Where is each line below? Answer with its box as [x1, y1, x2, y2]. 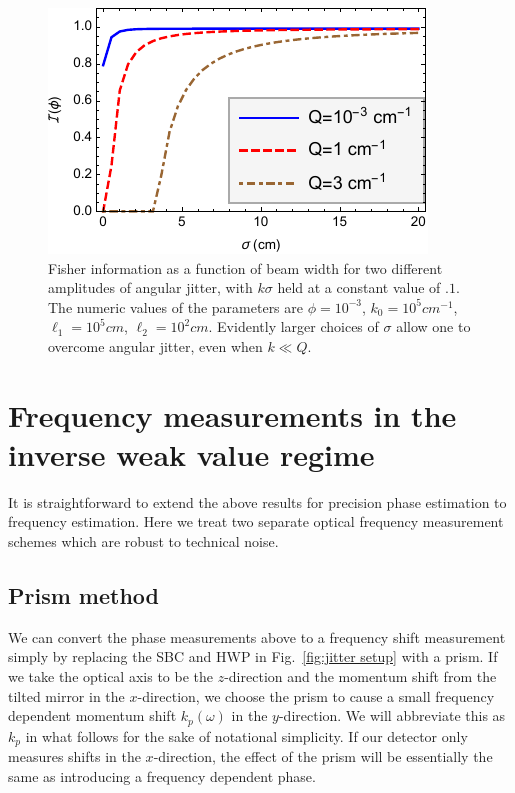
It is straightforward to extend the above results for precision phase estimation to [8, 491, 507, 512]
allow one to [396, 316, 471, 337]
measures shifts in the [8, 746, 141, 767]
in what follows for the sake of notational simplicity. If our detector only [25, 725, 468, 746]
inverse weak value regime [8, 433, 375, 474]
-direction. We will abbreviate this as [278, 705, 506, 726]
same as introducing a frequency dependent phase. [8, 765, 316, 786]
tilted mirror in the [8, 685, 125, 706]
